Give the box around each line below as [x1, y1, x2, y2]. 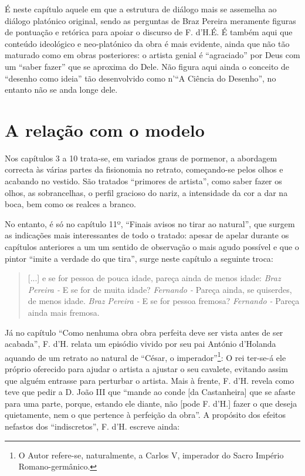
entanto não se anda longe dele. [5, 83, 118, 96]
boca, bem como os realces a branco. [5, 198, 136, 210]
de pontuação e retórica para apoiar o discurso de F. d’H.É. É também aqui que [5, 26, 293, 38]
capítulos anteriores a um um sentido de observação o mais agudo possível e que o [5, 241, 299, 253]
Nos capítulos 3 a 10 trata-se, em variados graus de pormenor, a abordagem [5, 151, 277, 164]
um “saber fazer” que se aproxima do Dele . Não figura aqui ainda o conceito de [5, 60, 290, 72]
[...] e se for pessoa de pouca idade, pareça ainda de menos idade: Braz [28, 272, 281, 284]
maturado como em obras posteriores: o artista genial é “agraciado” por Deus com [5, 49, 300, 61]
